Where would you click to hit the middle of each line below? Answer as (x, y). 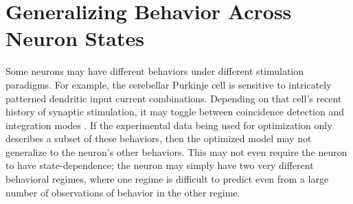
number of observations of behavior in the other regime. (123, 192)
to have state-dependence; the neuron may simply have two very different (160, 165)
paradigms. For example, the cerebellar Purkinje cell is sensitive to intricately (169, 84)
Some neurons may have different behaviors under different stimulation (155, 71)
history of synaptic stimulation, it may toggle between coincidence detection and (175, 112)
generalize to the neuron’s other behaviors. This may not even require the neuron (176, 151)
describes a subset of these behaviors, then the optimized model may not (159, 138)
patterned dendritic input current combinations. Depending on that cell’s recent (174, 98)
